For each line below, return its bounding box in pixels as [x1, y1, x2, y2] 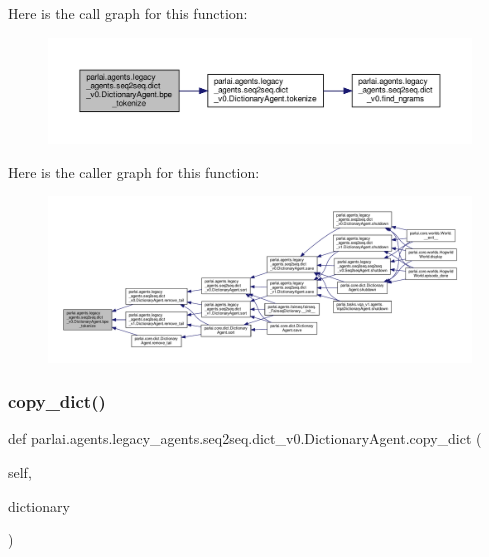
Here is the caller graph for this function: [8, 161, 260, 182]
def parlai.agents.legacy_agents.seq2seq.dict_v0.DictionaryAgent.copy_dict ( [8, 428, 482, 449]
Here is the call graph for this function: [8, 3, 248, 23]
